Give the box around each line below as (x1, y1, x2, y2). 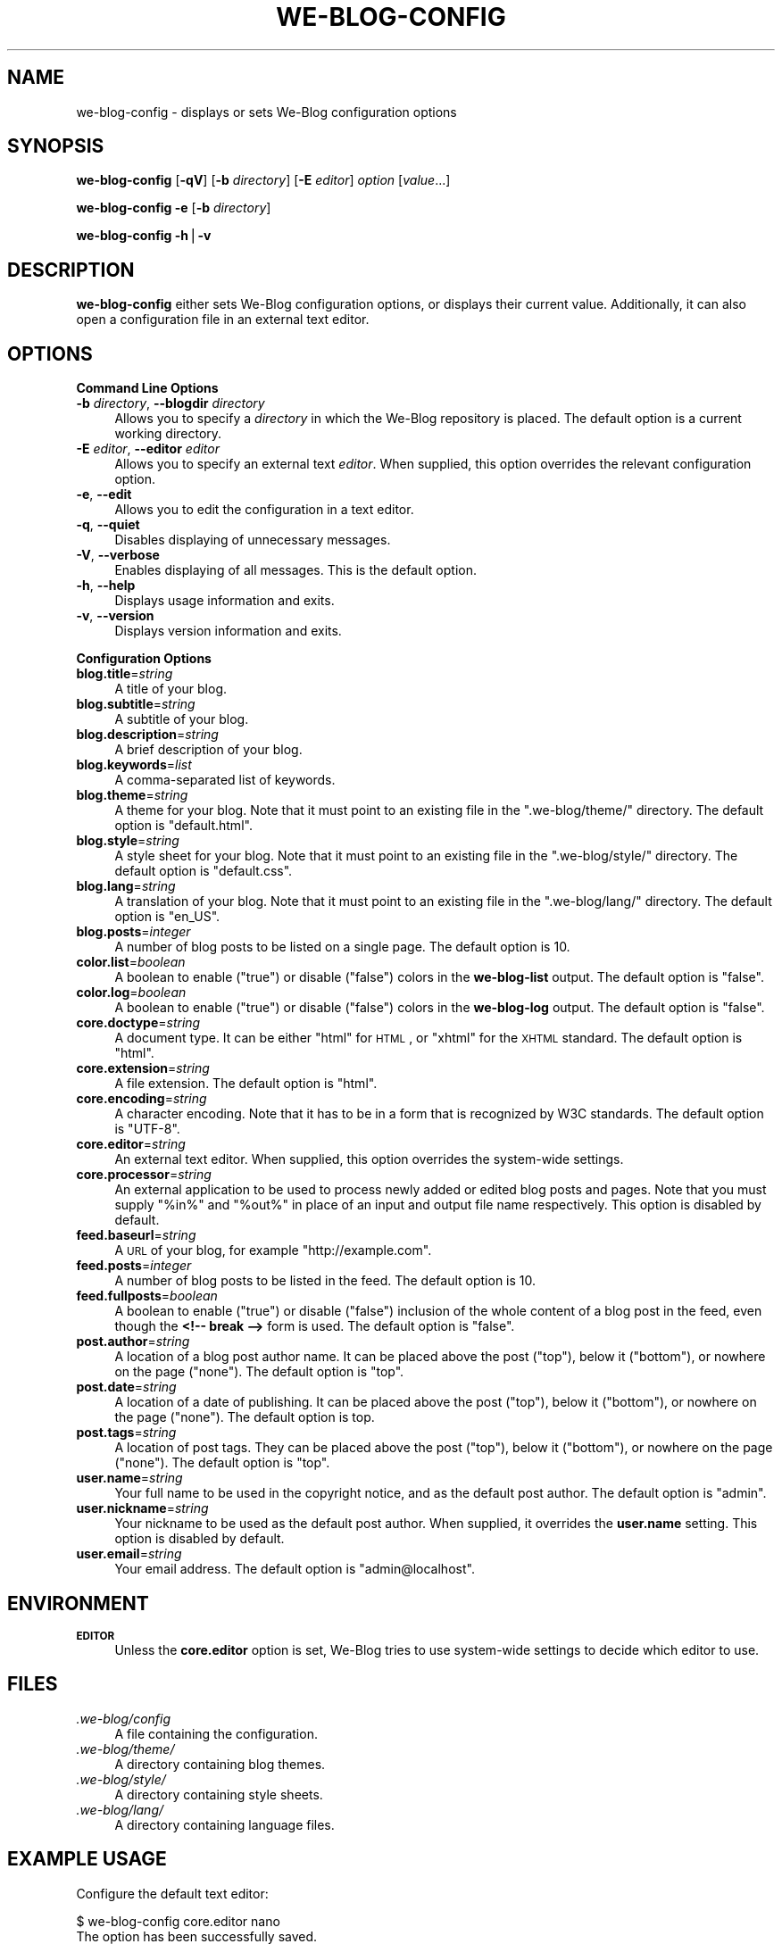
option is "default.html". (114, 818, 253, 834)
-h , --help (76, 577, 136, 594)
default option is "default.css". (114, 863, 293, 879)
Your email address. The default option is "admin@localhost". (114, 1561, 475, 1577)
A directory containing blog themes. (114, 1756, 326, 1772)
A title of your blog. (114, 681, 227, 697)
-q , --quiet (76, 517, 140, 533)
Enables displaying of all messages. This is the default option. (114, 562, 477, 578)
